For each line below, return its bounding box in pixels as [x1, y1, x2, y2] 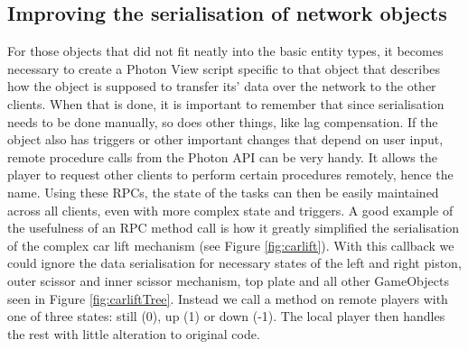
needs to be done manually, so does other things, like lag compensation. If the [7, 112, 438, 131]
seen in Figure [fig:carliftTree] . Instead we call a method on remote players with [7, 289, 448, 308]
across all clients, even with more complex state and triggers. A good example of [7, 200, 454, 219]
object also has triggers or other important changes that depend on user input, [7, 130, 444, 149]
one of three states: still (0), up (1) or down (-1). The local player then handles [7, 307, 445, 326]
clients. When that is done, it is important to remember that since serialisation [7, 94, 445, 113]
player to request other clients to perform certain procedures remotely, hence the [7, 165, 454, 184]
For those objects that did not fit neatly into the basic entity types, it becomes [7, 41, 444, 60]
